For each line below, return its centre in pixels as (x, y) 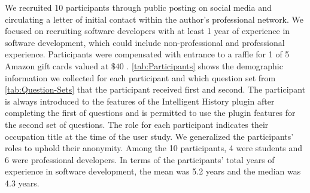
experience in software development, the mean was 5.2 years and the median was (153, 171)
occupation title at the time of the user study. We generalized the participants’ (149, 136)
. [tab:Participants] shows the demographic (205, 65)
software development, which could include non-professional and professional (145, 42)
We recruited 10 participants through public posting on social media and (138, 7)
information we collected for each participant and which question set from (140, 77)
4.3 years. (22, 183)
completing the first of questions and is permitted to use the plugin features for (150, 113)
